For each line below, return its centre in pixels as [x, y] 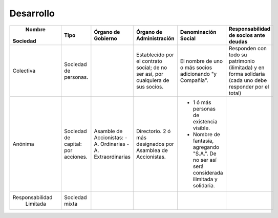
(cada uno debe [248, 80]
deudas [238, 41]
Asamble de [108, 131]
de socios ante [247, 35]
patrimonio [242, 61]
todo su [238, 55]
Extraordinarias [112, 157]
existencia [205, 121]
